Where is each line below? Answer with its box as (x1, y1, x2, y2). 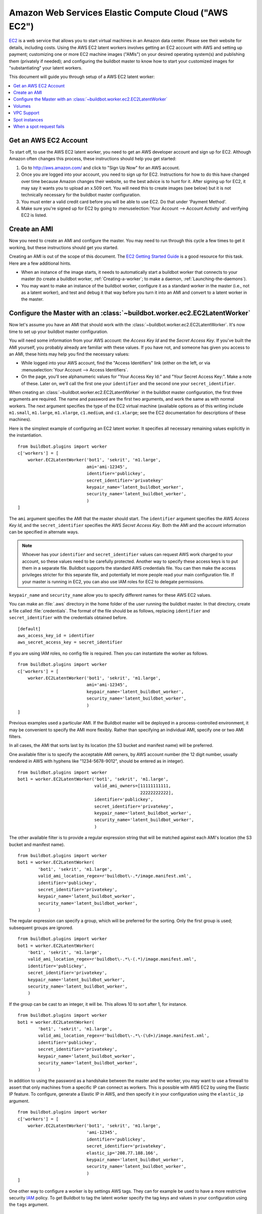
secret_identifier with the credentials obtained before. (9, 615, 128, 621)
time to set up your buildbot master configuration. (9, 328, 109, 335)
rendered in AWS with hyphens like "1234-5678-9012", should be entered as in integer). (9, 758, 184, 764)
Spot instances (13, 117, 43, 122)
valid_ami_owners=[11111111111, (94, 783, 171, 789)
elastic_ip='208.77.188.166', (86, 1150, 159, 1156)
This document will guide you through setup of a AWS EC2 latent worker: (9, 74, 155, 80)
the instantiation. (9, 432, 43, 438)
